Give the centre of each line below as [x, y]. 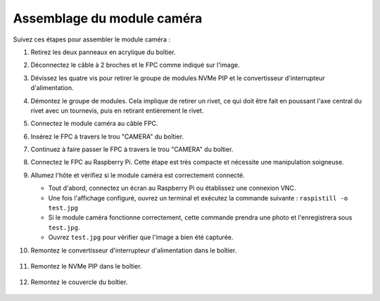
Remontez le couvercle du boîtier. [79, 282]
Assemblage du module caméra [108, 18]
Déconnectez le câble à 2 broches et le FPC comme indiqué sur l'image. [135, 65]
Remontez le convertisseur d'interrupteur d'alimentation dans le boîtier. [134, 250]
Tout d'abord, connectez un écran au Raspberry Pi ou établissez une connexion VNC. [172, 188]
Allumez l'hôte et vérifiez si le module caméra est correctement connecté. [138, 175]
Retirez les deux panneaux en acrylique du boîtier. [103, 52]
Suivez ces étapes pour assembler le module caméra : [91, 39]
